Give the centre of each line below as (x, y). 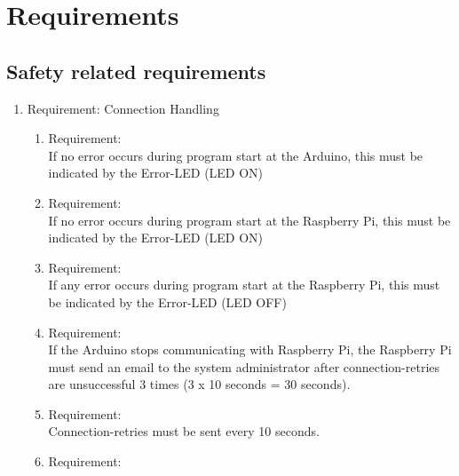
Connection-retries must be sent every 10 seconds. (184, 431)
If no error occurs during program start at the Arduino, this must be (236, 155)
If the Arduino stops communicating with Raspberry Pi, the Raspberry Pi (250, 349)
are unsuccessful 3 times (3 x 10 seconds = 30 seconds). (199, 384)
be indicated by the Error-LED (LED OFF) (167, 301)
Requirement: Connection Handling (123, 108)
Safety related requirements (136, 71)
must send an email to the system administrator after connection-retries (244, 366)
